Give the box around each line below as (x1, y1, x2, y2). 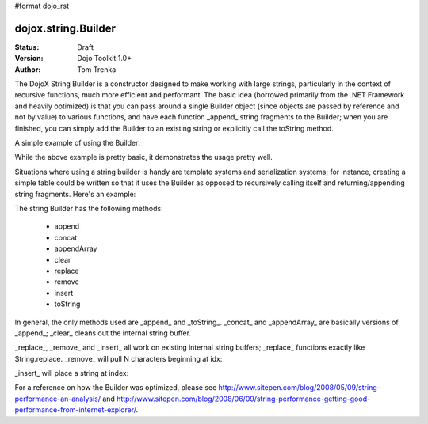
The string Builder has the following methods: (14, 203, 163, 213)
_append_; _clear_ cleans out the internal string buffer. (14, 328, 192, 338)
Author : (14, 64, 41, 74)
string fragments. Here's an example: (14, 189, 136, 199)
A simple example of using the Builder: (14, 138, 140, 148)
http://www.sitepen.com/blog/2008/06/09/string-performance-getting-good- (116, 394, 371, 403)
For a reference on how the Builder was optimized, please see (14, 383, 217, 392)
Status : (14, 42, 40, 51)
